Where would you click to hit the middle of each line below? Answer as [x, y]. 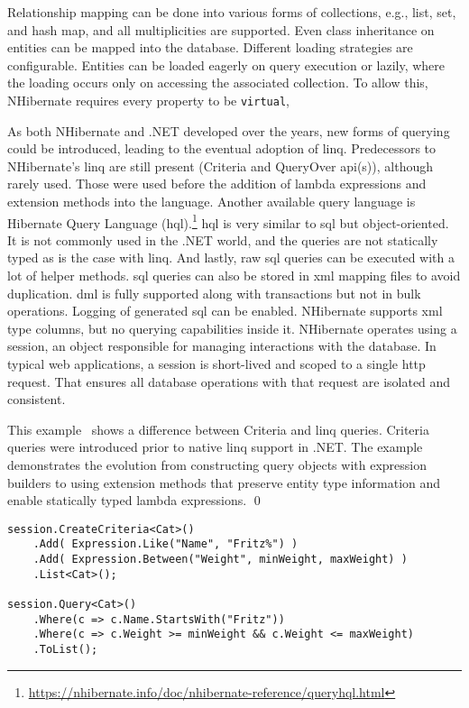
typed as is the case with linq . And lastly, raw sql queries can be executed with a [231, 257]
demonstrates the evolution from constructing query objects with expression [217, 464]
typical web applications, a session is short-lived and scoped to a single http [216, 363]
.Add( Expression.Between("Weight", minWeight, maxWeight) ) [220, 560]
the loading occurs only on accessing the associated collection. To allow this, [218, 83]
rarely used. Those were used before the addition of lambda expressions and [217, 184]
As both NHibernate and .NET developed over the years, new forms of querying [229, 130]
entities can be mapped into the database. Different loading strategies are [210, 47]
